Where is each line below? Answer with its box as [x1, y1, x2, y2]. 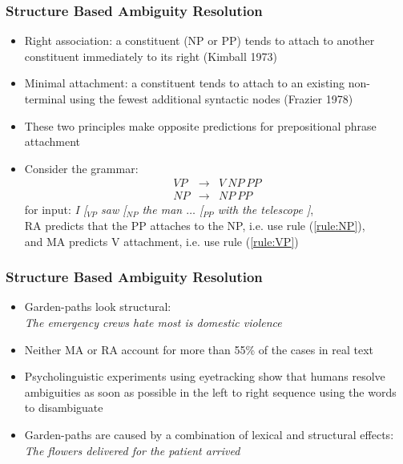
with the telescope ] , [217, 201, 314, 218]
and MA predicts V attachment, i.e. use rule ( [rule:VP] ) [24, 232, 299, 249]
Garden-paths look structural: [24, 298, 171, 315]
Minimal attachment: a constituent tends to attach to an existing [24, 75, 345, 91]
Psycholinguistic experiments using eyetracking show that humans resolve [24, 368, 385, 385]
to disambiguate [24, 399, 103, 416]
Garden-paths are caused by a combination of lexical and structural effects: [24, 426, 394, 442]
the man [142, 201, 183, 218]
